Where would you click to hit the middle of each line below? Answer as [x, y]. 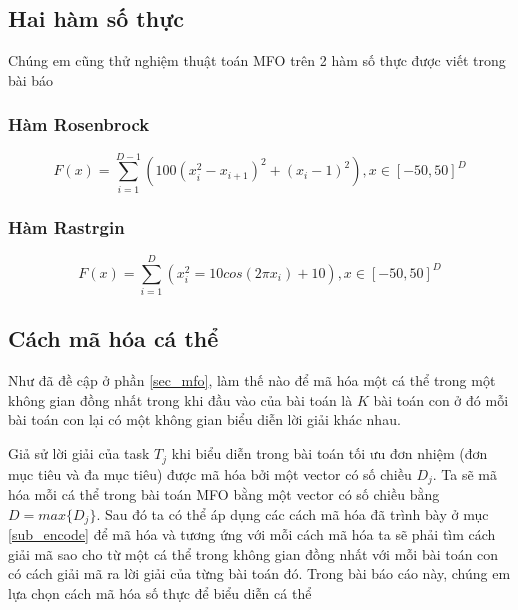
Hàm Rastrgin [66, 226]
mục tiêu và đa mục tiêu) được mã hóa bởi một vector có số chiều [210, 473]
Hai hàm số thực [96, 18]
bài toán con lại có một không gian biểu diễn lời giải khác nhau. [204, 419]
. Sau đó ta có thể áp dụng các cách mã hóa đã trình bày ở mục [292, 513]
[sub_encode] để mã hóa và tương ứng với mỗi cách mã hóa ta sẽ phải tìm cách [252, 534]
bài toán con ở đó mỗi [441, 399]
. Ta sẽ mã [465, 473]
